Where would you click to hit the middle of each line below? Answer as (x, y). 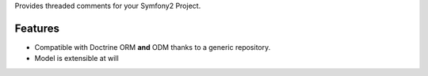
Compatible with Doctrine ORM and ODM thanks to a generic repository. (153, 47)
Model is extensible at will (76, 59)
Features (37, 28)
